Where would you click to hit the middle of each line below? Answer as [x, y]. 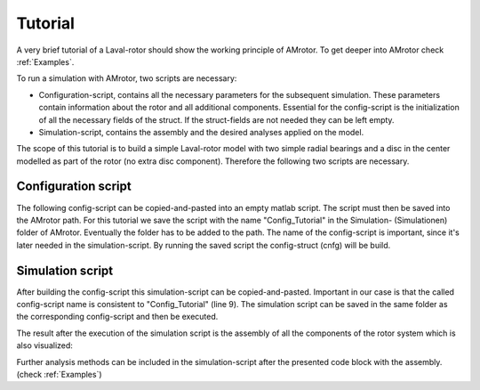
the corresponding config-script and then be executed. [117, 317]
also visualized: [44, 345]
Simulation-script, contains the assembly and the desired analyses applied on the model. [201, 132]
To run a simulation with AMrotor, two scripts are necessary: [127, 78]
